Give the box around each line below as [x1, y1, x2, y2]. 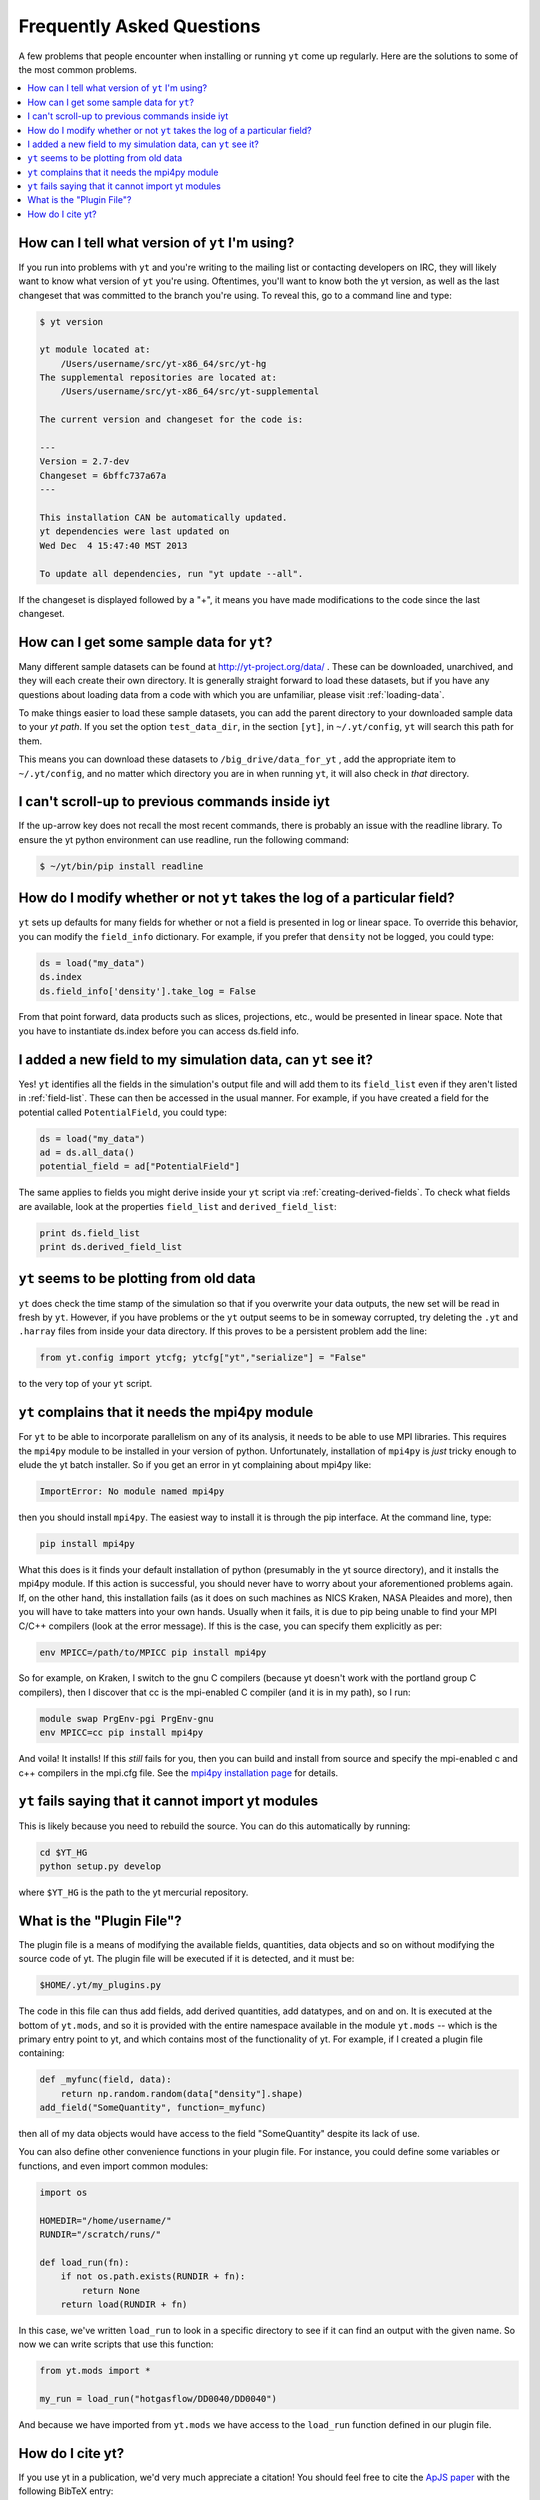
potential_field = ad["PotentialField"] [39, 1161, 240, 1172]
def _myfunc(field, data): [39, 2074, 172, 2085]
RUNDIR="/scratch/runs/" [39, 2229, 162, 2240]
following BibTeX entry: [18, 2485, 114, 2497]
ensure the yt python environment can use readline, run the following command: [18, 833, 350, 845]
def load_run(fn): [39, 2256, 130, 2268]
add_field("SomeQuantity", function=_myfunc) [39, 2102, 267, 2114]
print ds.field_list [39, 1227, 140, 1239]
